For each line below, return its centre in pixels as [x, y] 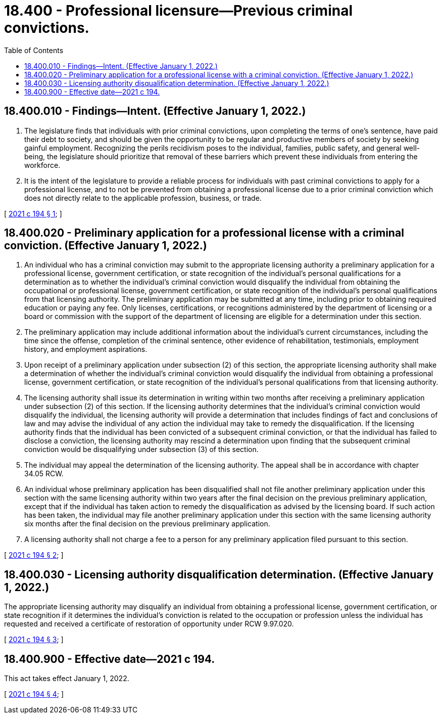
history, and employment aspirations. [86, 349]
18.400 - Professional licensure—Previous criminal [179, 11]
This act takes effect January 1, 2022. [67, 679]
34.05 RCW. [44, 474]
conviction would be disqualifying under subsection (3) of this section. [141, 450]
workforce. [42, 165]
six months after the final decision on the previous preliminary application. [147, 524]
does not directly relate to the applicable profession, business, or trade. [143, 198]
